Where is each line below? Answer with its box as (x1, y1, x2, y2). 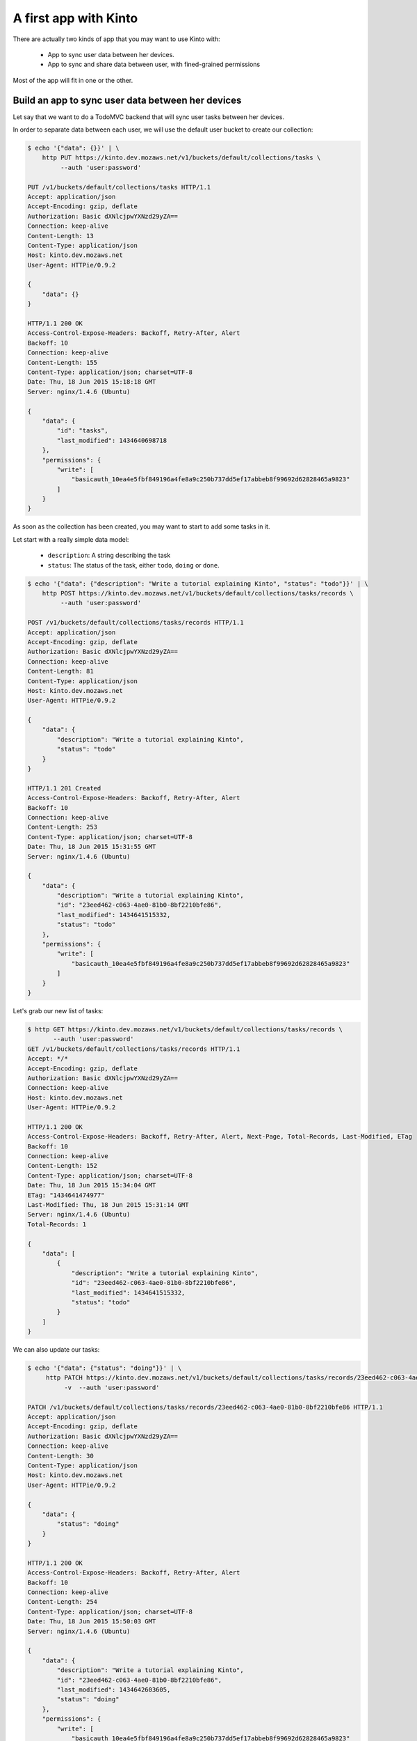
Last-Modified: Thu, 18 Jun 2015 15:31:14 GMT (27, 1201, 189, 1208)
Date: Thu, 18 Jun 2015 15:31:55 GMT (27, 843, 156, 851)
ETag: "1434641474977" (27, 1191, 105, 1199)
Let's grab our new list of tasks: (13, 1006, 104, 1015)
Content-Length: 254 (27, 1598, 97, 1606)
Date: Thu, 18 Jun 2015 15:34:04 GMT (27, 1181, 156, 1189)
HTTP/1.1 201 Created (27, 784, 101, 792)
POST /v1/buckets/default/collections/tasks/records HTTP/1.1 (27, 618, 244, 627)
